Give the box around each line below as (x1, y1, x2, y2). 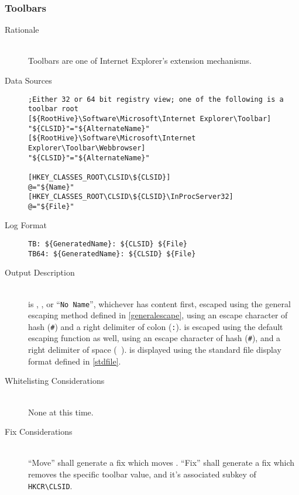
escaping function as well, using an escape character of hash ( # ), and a (28, 332, 281, 344)
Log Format (5, 219, 47, 231)
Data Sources (5, 74, 52, 86)
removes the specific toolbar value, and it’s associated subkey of (28, 467, 256, 480)
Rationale (5, 23, 39, 36)
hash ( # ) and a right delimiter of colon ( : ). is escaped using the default (28, 320, 283, 332)
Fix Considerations (5, 425, 73, 438)
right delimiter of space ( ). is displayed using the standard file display (28, 343, 281, 356)
